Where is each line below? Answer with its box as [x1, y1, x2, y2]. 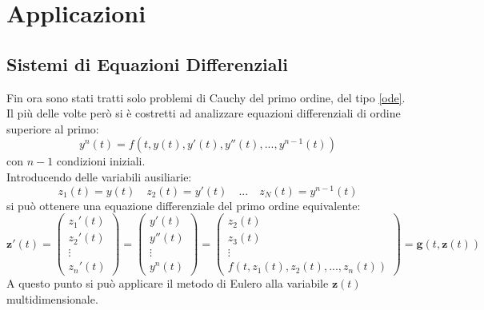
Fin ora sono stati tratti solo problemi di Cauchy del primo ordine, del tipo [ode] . [6, 89, 406, 105]
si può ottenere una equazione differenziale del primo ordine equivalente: [6, 197, 361, 213]
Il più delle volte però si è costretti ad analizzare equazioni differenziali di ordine [6, 105, 401, 121]
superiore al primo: [6, 120, 99, 137]
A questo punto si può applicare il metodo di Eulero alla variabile [6, 275, 329, 292]
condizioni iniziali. [56, 153, 146, 169]
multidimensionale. [6, 291, 98, 307]
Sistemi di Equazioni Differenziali [6, 51, 288, 76]
